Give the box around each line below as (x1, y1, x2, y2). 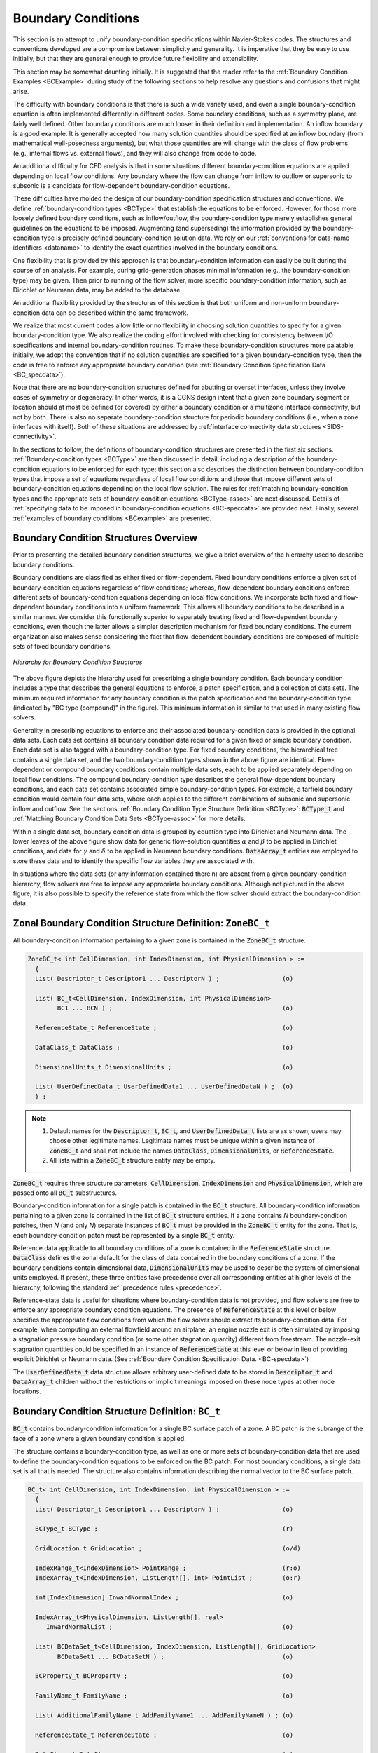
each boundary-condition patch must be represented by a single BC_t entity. (13, 1231, 235, 1239)
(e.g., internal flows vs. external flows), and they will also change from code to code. (13, 149, 257, 157)
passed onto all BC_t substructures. (13, 1189, 117, 1197)
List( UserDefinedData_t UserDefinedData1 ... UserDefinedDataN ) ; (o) (35, 1083, 294, 1090)
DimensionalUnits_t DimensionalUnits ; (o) (35, 1063, 294, 1071)
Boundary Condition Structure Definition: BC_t (13, 1406, 220, 1418)
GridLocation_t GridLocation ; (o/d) (35, 1545, 301, 1552)
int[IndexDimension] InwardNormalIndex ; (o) (35, 1594, 294, 1602)
